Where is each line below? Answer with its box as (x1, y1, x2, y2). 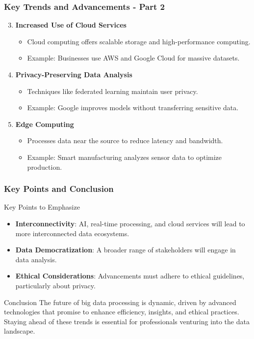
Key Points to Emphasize (4, 202, 80, 212)
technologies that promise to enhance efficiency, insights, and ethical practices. (4, 307, 239, 317)
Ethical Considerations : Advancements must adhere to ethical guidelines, (15, 271, 245, 281)
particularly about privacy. (15, 280, 96, 290)
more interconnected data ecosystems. (15, 228, 129, 238)
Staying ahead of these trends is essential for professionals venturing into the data (4, 316, 250, 326)
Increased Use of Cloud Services (15, 20, 127, 30)
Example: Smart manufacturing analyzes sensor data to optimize (27, 152, 222, 162)
